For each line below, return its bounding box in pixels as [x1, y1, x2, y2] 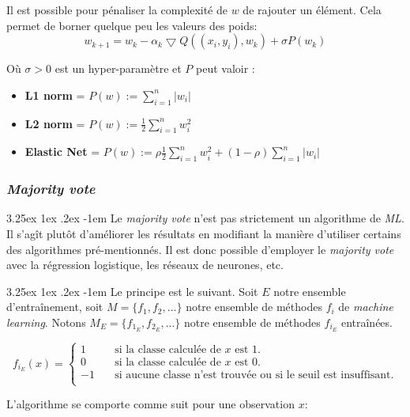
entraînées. [340, 313, 393, 330]
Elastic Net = [24, 143, 100, 160]
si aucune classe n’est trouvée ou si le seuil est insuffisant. [115, 370, 394, 381]
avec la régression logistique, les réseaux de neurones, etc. [6, 256, 284, 273]
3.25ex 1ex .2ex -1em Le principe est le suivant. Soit [6, 282, 258, 299]
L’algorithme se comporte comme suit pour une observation [6, 396, 295, 412]
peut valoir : [196, 60, 255, 77]
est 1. [235, 344, 261, 356]
